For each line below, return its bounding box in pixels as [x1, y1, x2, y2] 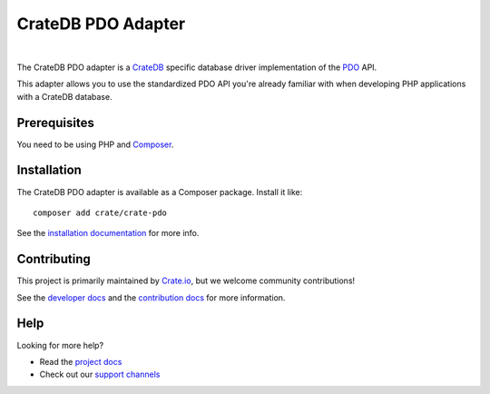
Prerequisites [16, 114, 94, 131]
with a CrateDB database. [16, 91, 113, 102]
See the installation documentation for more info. [16, 228, 200, 239]
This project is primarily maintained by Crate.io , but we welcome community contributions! [16, 275, 356, 286]
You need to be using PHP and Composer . [16, 139, 174, 150]
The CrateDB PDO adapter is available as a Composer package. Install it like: [16, 186, 303, 197]
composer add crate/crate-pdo [33, 207, 168, 218]
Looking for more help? [16, 340, 104, 350]
